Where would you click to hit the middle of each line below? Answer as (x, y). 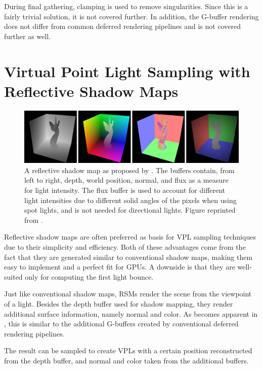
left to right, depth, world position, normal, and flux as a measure (126, 180)
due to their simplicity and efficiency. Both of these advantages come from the (125, 247)
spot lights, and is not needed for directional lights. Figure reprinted (130, 210)
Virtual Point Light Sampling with (127, 71)
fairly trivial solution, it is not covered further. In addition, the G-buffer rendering (131, 16)
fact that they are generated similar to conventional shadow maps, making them (128, 257)
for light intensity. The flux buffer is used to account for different (125, 190)
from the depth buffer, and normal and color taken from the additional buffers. (126, 360)
